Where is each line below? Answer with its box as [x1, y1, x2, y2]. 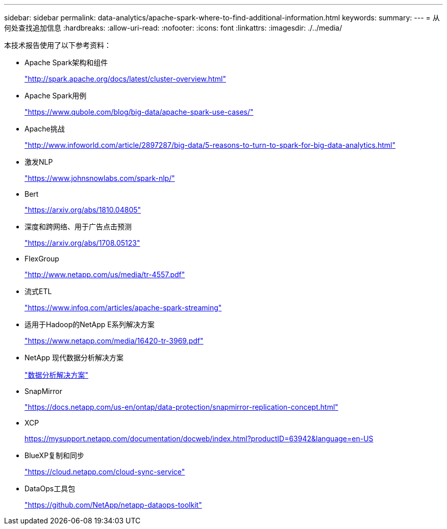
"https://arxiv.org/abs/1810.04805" [24, 205, 141, 214]
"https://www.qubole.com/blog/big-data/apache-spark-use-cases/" [24, 108, 254, 116]
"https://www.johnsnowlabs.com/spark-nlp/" [24, 174, 175, 182]
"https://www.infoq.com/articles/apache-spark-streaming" [24, 303, 222, 312]
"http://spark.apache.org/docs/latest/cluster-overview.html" [24, 74, 226, 83]
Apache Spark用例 [24, 91, 87, 100]
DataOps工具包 [24, 484, 76, 493]
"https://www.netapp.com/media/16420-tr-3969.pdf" [24, 336, 204, 345]
